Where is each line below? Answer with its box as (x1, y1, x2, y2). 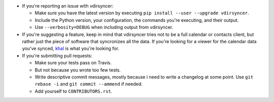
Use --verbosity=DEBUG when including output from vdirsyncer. (35, 24, 174, 30)
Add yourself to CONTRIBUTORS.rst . (35, 88, 113, 94)
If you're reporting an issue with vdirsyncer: (22, 3, 114, 9)
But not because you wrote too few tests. (35, 66, 121, 73)
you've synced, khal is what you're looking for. (22, 46, 119, 52)
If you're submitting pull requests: (22, 52, 92, 58)
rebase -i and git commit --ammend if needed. (35, 81, 143, 87)
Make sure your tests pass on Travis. (35, 60, 112, 66)
